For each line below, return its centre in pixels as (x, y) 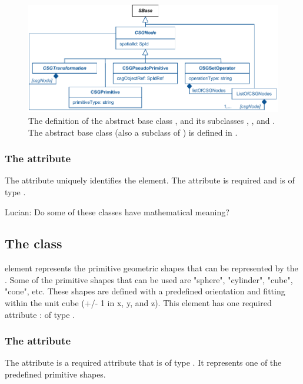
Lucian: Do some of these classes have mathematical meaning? (117, 211)
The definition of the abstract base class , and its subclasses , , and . (152, 120)
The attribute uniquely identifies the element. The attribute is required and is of (150, 180)
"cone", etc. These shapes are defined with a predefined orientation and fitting (145, 291)
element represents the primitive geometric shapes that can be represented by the (151, 268)
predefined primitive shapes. (55, 374)
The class (34, 243)
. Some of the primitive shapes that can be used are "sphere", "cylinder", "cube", (149, 279)
